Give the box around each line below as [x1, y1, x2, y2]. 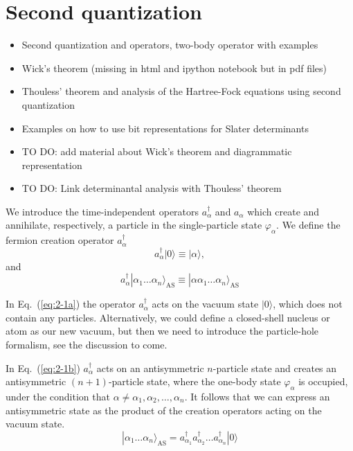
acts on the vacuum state [152, 297, 259, 311]
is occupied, [298, 374, 348, 389]
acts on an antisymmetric [96, 360, 204, 375]
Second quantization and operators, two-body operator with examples [21, 37, 318, 52]
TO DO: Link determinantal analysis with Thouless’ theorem [21, 181, 282, 195]
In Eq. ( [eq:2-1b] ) [6, 360, 80, 375]
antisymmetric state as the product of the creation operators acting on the [6, 403, 322, 417]
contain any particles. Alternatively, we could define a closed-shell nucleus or [6, 310, 330, 324]
